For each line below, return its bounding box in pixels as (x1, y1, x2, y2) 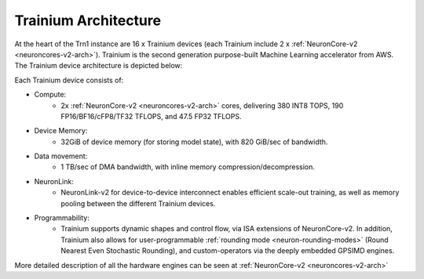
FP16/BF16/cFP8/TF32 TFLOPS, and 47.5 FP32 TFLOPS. (60, 111, 242, 121)
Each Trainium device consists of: (14, 75, 124, 85)
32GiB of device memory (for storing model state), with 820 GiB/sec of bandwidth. (60, 137, 328, 147)
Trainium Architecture (14, 12, 161, 29)
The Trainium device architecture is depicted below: (14, 61, 183, 71)
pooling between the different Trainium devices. (60, 198, 216, 208)
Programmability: (34, 213, 90, 223)
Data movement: (34, 151, 88, 161)
